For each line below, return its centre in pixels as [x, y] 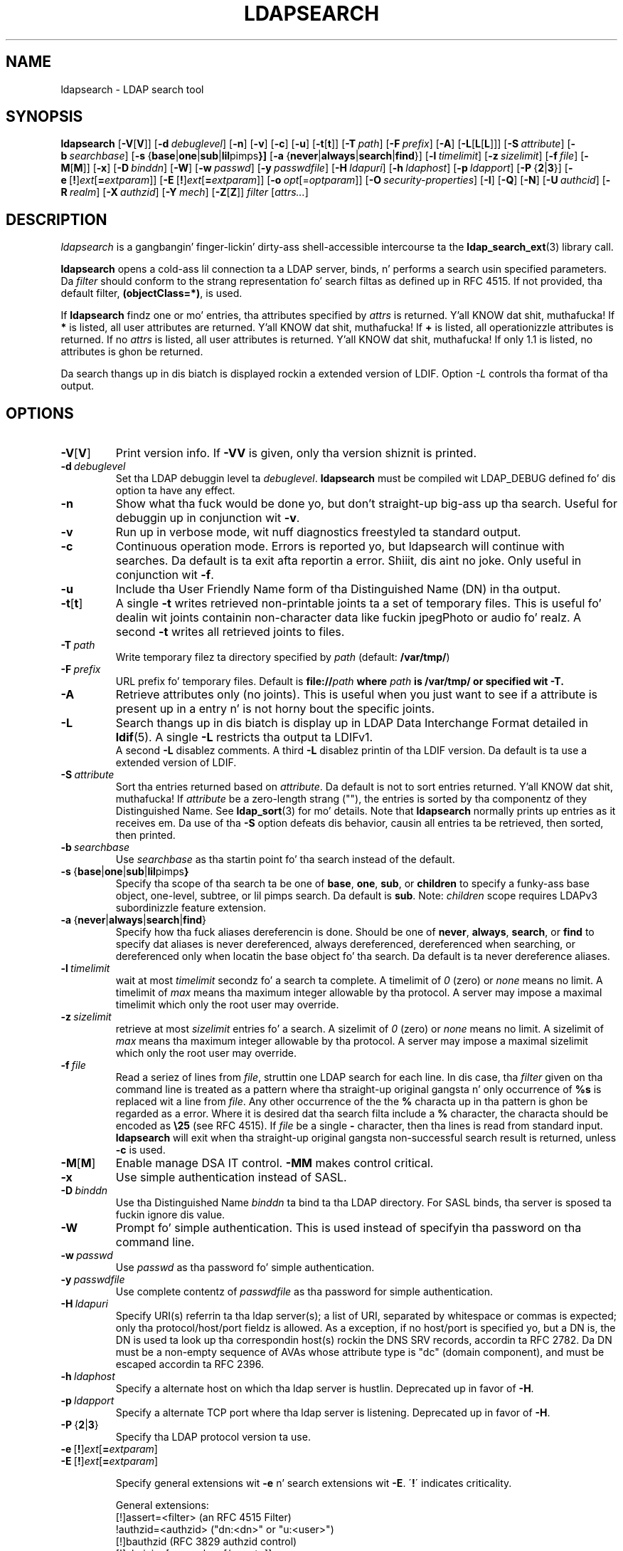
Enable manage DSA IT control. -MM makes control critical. [275, 1163]
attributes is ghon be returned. [132, 352]
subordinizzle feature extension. [191, 908]
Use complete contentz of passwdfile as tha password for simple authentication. [304, 1292]
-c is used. [140, 1150]
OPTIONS [40, 413]
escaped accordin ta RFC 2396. [190, 1364]
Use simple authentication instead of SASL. [231, 1177]
